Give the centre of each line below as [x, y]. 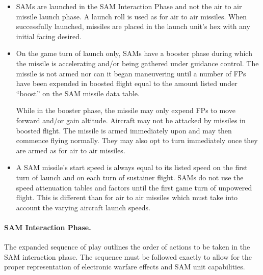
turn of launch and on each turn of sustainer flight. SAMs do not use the [130, 177]
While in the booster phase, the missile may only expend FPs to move [126, 110]
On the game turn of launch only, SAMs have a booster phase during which [134, 53]
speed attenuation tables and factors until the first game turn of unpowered [134, 187]
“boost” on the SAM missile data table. [78, 93]
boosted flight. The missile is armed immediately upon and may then [124, 130]
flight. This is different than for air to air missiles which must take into [127, 197]
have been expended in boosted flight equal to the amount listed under [127, 83]
